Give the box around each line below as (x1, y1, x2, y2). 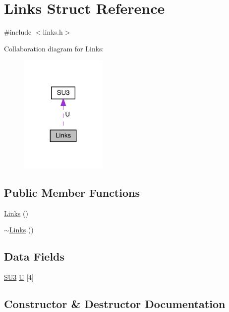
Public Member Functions (4, 185, 140, 200)
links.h (43, 27, 63, 37)
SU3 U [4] (4, 272, 34, 282)
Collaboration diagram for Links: (4, 43, 104, 53)
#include (4, 27, 32, 37)
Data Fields (4, 249, 65, 264)
